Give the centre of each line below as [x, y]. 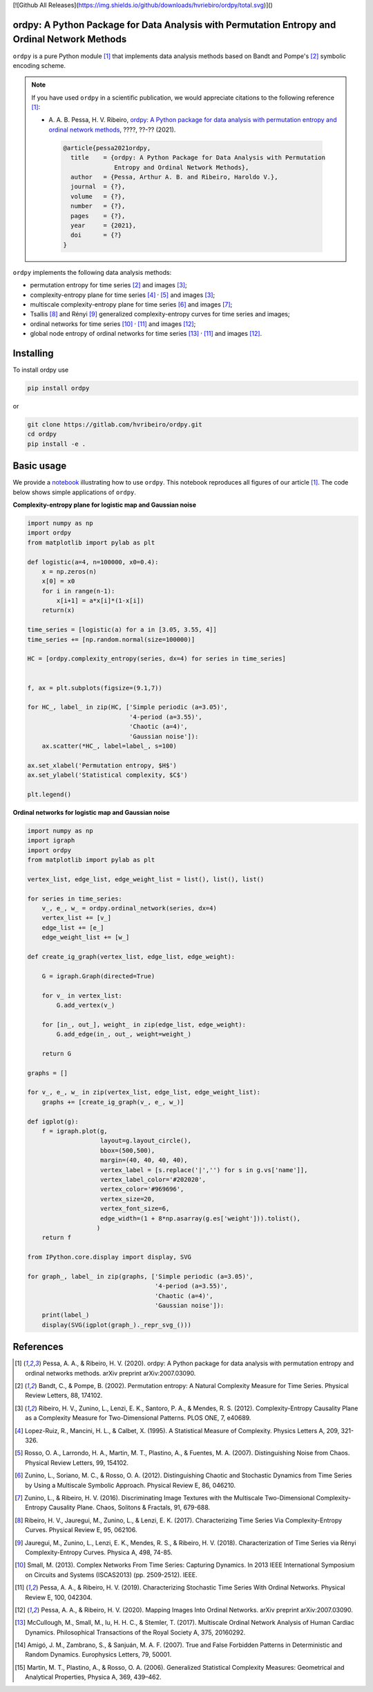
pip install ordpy [58, 388]
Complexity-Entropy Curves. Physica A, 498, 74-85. [99, 1552]
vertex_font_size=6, [135, 1209]
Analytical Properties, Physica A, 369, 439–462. [93, 1677]
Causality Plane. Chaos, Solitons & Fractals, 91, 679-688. [130, 1507]
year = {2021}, [103, 225]
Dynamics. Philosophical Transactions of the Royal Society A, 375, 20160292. [135, 1632]
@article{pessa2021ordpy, [107, 148]
